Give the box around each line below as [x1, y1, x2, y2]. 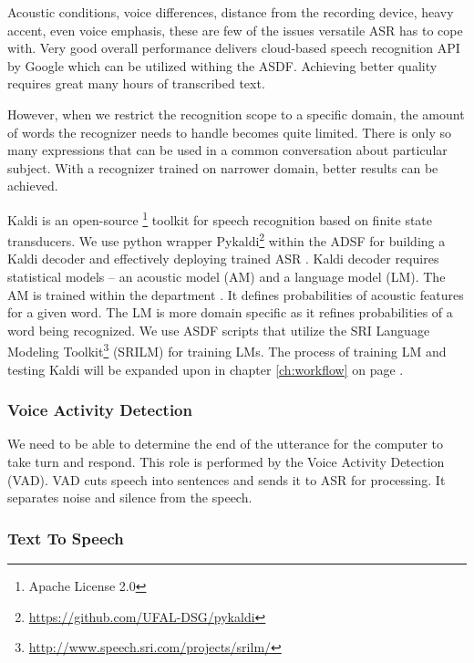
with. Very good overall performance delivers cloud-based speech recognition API [7, 38, 460, 57]
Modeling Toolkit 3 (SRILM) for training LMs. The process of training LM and [7, 339, 447, 361]
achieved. [7, 176, 58, 195]
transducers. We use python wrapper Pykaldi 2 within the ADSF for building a [7, 229, 446, 250]
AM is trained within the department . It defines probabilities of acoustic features [7, 285, 464, 304]
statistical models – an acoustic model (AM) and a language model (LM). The [7, 267, 446, 286]
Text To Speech [7, 526, 124, 549]
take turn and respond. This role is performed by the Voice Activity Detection [7, 452, 445, 471]
